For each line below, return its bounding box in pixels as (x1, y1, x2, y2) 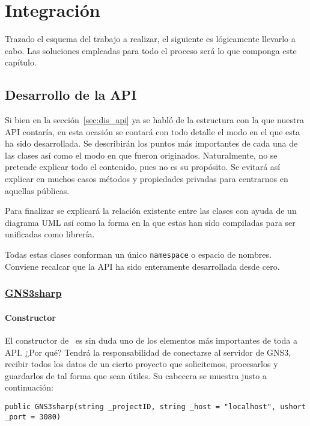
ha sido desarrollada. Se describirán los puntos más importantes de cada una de (5, 137, 298, 150)
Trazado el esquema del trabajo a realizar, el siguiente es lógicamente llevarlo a (5, 32, 296, 45)
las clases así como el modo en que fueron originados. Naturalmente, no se (5, 148, 278, 161)
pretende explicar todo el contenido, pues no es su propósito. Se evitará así (5, 160, 281, 173)
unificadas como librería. (5, 228, 95, 240)
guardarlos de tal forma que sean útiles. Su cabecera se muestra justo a (5, 369, 267, 382)
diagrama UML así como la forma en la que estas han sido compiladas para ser (5, 216, 296, 228)
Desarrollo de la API (5, 85, 137, 104)
